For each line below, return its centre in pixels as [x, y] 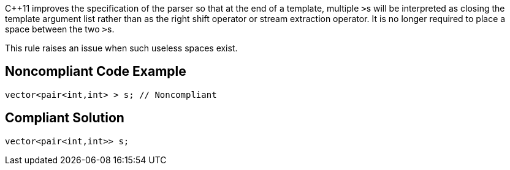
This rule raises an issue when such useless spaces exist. [121, 48]
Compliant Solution [65, 118]
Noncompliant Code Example [96, 72]
